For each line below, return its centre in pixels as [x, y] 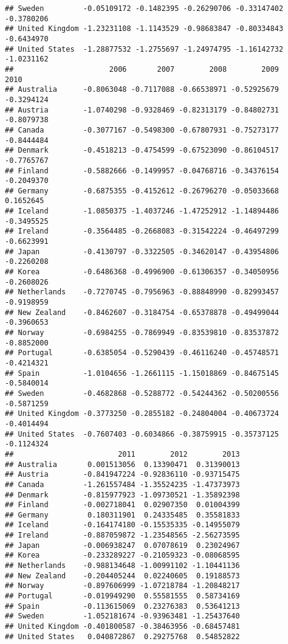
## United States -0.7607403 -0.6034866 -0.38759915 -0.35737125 [142, 434]
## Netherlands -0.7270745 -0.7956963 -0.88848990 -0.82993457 [142, 292]
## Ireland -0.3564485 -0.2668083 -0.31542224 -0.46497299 [142, 231]
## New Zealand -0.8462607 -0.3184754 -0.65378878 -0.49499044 [142, 312]
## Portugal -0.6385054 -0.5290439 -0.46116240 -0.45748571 [142, 353]
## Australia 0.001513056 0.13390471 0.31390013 [122, 464]
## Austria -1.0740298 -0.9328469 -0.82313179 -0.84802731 [142, 110]
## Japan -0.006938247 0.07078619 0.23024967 [122, 545]
